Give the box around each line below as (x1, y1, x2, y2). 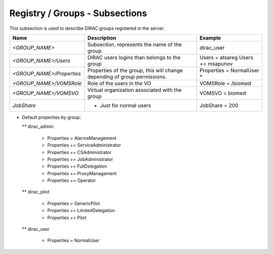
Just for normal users (100, 101, 151, 109)
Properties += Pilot (47, 215, 87, 221)
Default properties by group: (22, 114, 81, 120)
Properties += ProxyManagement (47, 170, 117, 176)
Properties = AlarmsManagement (47, 135, 116, 141)
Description (87, 34, 116, 41)
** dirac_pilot (22, 189, 50, 195)
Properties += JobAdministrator (47, 156, 113, 162)
